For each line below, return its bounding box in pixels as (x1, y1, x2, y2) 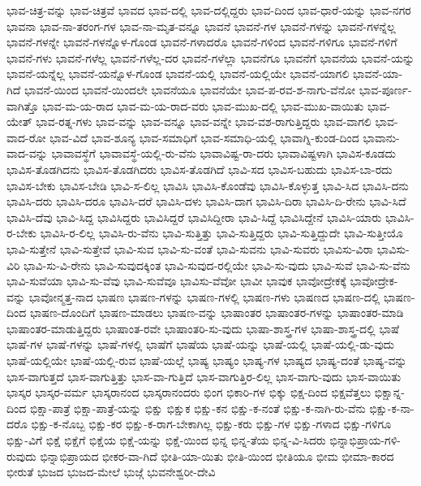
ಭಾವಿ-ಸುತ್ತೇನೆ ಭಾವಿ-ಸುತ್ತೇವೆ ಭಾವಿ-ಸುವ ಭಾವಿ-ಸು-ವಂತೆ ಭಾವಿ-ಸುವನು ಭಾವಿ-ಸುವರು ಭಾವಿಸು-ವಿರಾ (6, 240, 373, 257)
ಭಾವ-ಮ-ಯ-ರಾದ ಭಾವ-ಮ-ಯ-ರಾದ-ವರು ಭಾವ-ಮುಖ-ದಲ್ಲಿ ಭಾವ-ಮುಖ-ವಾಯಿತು (42, 97, 364, 114)
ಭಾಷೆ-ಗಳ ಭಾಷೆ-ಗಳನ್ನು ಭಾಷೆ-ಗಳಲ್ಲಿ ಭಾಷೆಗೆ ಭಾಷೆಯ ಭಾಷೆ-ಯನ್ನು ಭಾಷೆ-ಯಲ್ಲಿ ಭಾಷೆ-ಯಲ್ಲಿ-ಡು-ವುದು (6, 336, 395, 353)
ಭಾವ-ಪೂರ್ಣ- (359, 80, 412, 98)
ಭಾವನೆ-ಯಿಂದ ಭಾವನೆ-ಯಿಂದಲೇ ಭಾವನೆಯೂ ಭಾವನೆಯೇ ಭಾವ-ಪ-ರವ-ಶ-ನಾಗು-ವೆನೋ (24, 80, 355, 98)
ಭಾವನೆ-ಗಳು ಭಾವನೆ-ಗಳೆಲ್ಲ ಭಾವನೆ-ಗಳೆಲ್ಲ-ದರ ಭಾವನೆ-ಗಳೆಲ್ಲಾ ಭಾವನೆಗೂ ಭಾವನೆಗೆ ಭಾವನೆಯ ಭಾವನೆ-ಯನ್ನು (6, 49, 415, 66)
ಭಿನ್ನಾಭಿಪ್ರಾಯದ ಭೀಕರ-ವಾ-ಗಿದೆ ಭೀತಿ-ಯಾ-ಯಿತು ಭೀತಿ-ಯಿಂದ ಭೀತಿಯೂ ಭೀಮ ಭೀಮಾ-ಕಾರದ (40, 447, 394, 464)
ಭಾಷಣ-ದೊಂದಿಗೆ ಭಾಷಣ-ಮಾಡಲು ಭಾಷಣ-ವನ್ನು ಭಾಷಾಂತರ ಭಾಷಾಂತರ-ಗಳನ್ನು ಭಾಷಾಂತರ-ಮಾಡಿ (29, 304, 404, 321)
